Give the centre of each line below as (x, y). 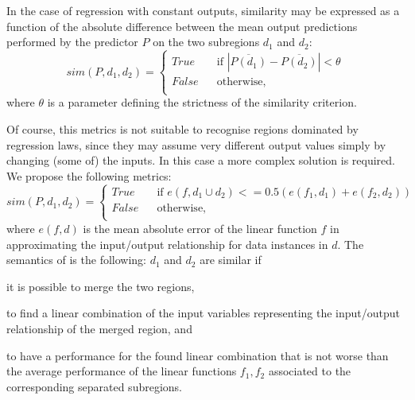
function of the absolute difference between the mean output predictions (182, 26)
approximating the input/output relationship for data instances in (167, 244)
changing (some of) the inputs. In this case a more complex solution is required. (201, 160)
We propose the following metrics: (89, 175)
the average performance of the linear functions (122, 371)
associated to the (310, 371)
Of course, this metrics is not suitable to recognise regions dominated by (182, 128)
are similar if (231, 260)
